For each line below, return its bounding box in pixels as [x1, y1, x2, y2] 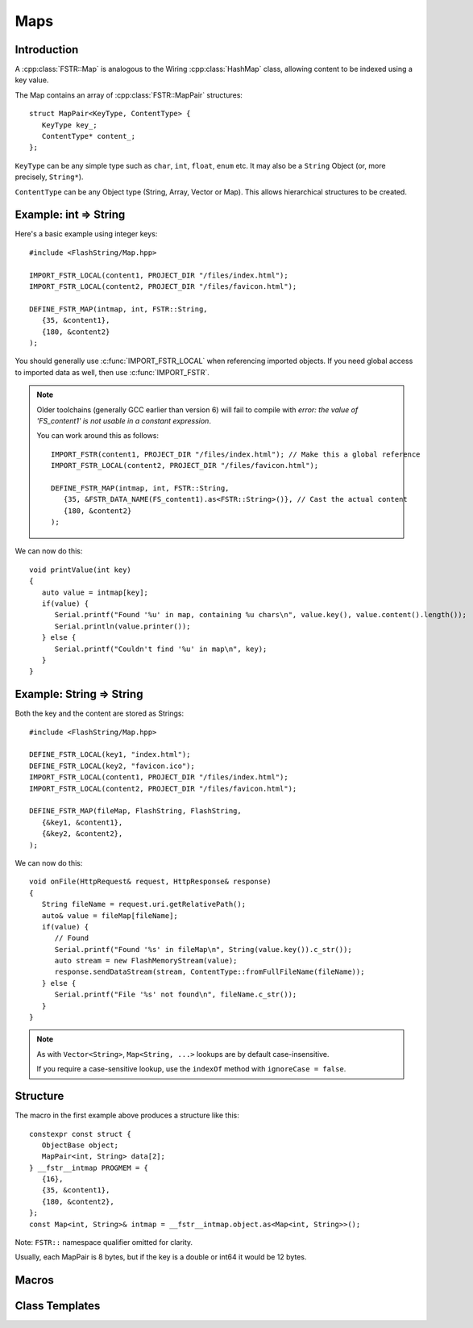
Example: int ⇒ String [15, 208, 126, 222]
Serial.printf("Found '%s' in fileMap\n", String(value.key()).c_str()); [54, 945, 352, 954]
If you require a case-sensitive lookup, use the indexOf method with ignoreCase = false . [36, 1064, 346, 1074]
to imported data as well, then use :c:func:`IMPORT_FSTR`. [15, 367, 210, 377]
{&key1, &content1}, [41, 817, 123, 827]
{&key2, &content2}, [41, 829, 123, 838]
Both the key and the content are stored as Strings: [15, 708, 185, 718]
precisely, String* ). [15, 172, 84, 182]
